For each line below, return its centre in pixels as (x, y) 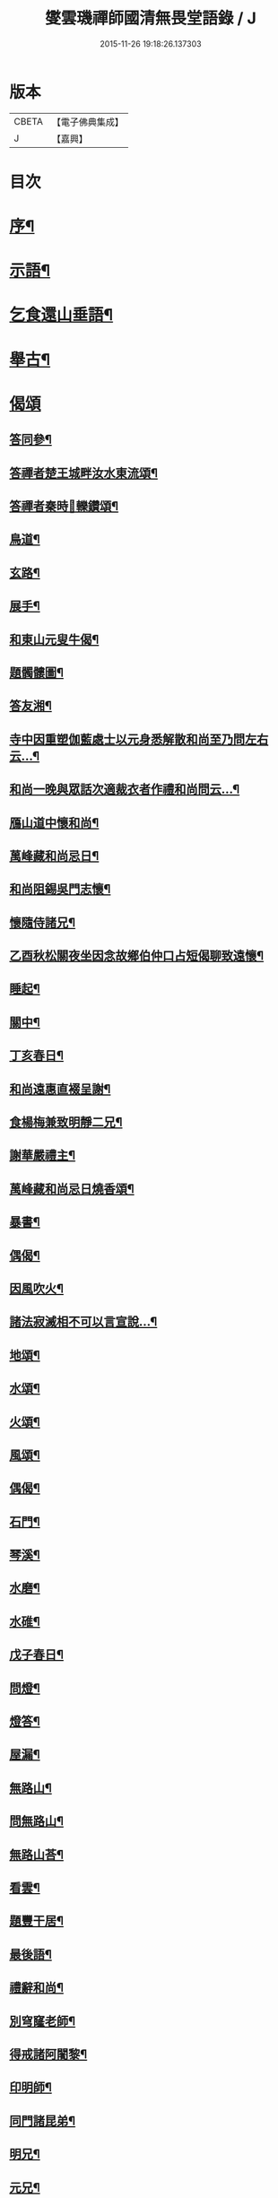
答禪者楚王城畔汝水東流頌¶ (84, 473)
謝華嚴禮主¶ (43, 1155)
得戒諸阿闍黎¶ (48, 2054)
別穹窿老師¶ (43, 2021)
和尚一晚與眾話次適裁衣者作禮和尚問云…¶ (125, 790)
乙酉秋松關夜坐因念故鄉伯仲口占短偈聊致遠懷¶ (137, 956)
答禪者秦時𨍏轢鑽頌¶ (64, 506)
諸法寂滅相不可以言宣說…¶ (83, 1322)
